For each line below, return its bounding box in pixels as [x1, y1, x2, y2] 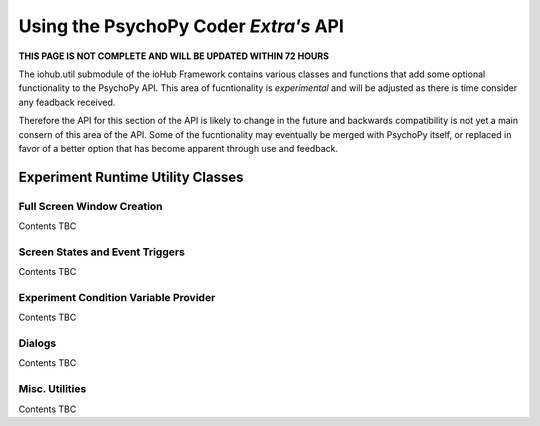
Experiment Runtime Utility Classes [18, 168, 244, 185]
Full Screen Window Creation [18, 199, 164, 213]
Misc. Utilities [18, 382, 87, 396]
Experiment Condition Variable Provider [18, 290, 216, 304]
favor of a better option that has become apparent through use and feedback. [18, 142, 339, 154]
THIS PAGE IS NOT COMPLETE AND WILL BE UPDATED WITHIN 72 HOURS [18, 50, 330, 62]
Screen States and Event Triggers [18, 245, 185, 259]
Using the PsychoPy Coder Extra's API [18, 15, 345, 37]
